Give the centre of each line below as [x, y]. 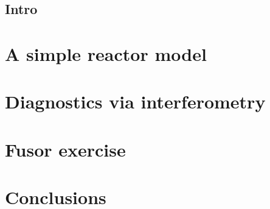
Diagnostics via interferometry [135, 101]
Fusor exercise [65, 149]
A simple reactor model [106, 53]
